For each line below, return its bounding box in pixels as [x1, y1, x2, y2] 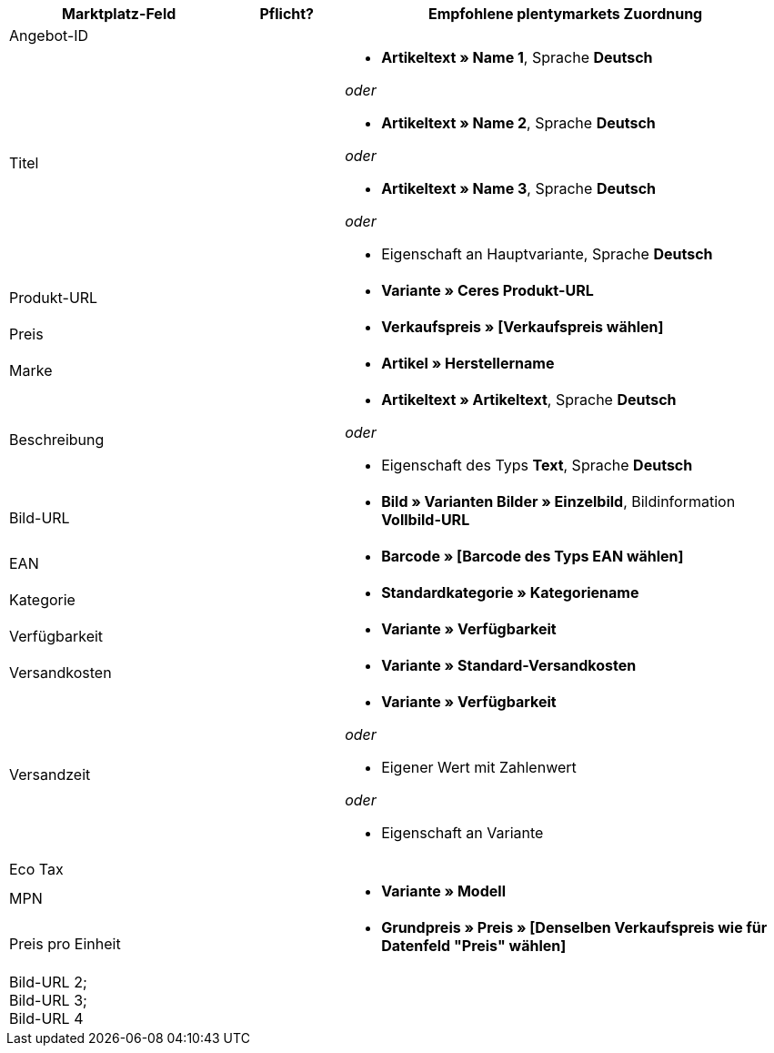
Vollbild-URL [381, 511, 470, 529]
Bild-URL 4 [9, 1009, 84, 1028]
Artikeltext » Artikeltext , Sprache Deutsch [381, 390, 677, 409]
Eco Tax [9, 860, 64, 878]
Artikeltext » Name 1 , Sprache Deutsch [381, 48, 653, 66]
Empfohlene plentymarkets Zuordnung [427, 5, 703, 23]
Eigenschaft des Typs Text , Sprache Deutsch [381, 456, 693, 474]
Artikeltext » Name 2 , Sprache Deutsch [381, 114, 656, 132]
